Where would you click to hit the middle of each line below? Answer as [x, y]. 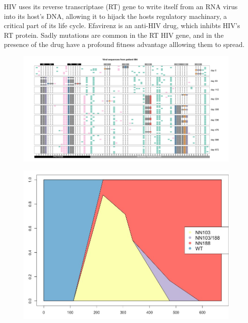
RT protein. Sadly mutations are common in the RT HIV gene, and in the [114, 35]
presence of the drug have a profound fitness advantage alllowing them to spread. [124, 44]
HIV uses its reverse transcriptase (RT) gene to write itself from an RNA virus [121, 6]
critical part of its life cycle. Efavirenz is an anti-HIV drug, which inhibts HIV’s [122, 25]
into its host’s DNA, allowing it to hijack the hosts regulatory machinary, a [116, 16]
